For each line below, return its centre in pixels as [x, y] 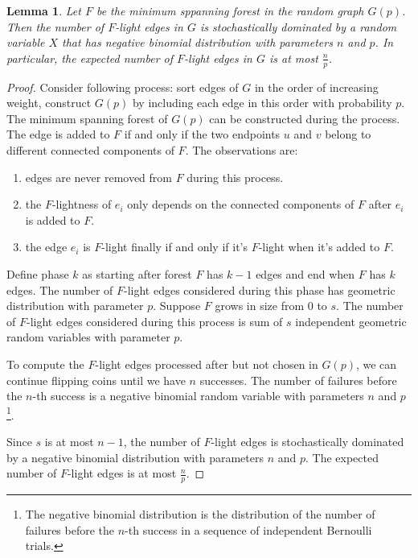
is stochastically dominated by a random [299, 26]
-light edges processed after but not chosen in [207, 364]
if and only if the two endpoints [202, 134]
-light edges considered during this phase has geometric [260, 289]
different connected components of [90, 149]
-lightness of [82, 204]
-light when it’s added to [319, 247]
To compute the [45, 364]
